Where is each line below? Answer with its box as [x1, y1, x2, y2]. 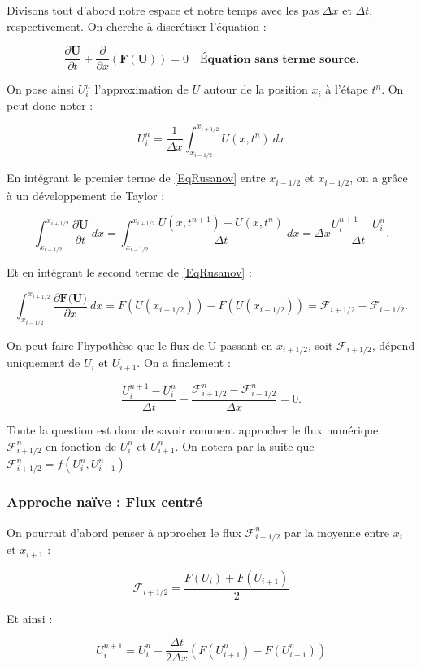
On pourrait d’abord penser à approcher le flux [7, 523, 241, 540]
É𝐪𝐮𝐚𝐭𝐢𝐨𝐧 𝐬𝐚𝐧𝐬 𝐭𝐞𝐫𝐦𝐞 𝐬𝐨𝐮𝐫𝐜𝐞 [200, 53, 356, 65]
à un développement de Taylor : [7, 186, 165, 203]
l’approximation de [94, 81, 189, 98]
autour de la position [203, 81, 308, 98]
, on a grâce [349, 169, 408, 186]
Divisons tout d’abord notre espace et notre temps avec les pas [7, 2, 319, 18]
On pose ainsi [7, 81, 74, 98]
